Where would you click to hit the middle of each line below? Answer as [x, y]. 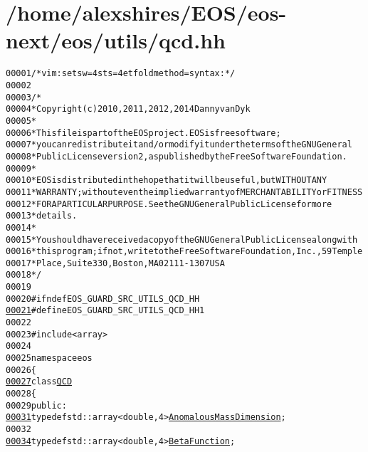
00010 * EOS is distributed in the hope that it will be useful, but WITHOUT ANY [167, 180]
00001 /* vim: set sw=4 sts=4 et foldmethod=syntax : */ [121, 74]
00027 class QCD [39, 382]
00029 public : [36, 405]
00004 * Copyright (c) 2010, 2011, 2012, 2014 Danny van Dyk [128, 109]
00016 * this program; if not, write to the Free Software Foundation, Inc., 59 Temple [184, 252]
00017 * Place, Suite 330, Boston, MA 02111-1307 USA [115, 263]
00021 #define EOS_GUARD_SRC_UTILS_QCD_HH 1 [105, 311]
